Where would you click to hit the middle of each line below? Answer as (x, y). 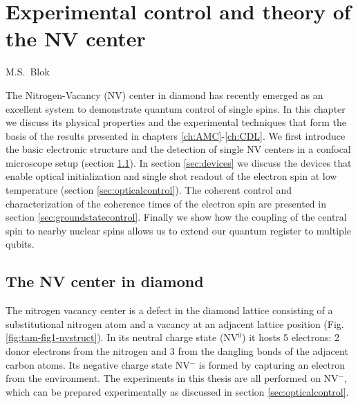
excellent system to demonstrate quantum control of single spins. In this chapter (176, 108)
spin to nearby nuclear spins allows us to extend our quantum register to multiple (178, 230)
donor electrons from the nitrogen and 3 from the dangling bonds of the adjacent (177, 351)
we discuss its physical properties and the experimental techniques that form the (176, 122)
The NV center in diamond (105, 281)
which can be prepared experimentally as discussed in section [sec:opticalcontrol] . (177, 391)
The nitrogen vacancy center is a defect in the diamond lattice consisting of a (169, 310)
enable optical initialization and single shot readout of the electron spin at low (171, 176)
